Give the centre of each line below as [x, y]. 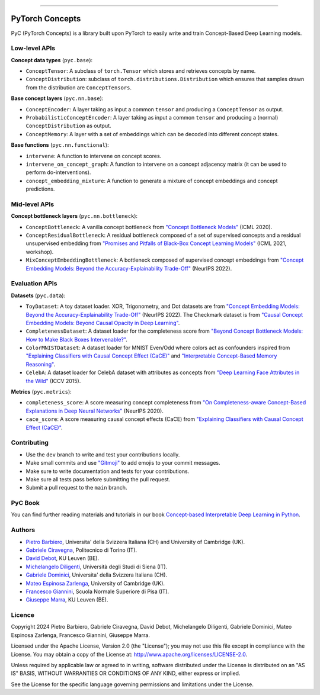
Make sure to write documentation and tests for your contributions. [108, 471]
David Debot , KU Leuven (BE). [63, 558]
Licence [23, 615]
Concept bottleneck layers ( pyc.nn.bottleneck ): [74, 216]
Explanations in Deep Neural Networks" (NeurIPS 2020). [95, 411]
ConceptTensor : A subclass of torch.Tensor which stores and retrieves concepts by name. [141, 71]
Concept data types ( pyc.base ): [52, 60]
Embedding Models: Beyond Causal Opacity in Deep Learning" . [103, 323]
